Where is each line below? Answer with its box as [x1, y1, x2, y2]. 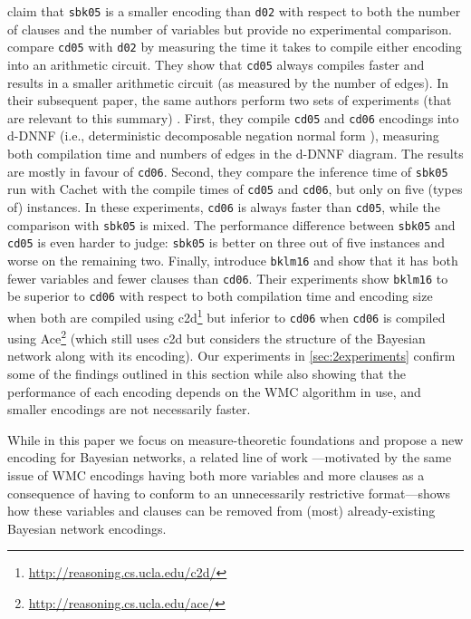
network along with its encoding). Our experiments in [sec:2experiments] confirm [7, 346, 456, 365]
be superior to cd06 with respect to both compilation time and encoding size [7, 286, 433, 305]
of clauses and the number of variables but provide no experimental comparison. [7, 19, 452, 38]
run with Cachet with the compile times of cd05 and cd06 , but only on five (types [7, 179, 463, 198]
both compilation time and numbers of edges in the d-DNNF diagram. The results [7, 144, 464, 162]
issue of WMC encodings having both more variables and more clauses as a [7, 465, 425, 484]
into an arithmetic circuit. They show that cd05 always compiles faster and [7, 54, 425, 73]
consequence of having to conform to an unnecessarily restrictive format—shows [7, 483, 451, 502]
